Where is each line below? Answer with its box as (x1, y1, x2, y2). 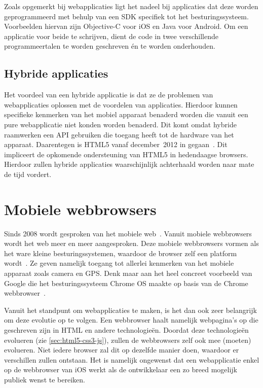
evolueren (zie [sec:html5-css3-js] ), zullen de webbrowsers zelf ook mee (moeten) (4, 334, 251, 345)
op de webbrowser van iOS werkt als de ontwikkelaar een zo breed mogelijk (4, 364, 237, 375)
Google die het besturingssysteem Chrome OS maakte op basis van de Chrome (4, 277, 248, 288)
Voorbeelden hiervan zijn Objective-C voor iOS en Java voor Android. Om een (4, 21, 248, 31)
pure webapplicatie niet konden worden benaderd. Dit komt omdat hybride (4, 119, 237, 129)
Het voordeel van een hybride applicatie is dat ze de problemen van (4, 89, 213, 100)
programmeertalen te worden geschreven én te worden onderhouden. (4, 41, 215, 51)
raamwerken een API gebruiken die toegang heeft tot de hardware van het (4, 129, 234, 139)
